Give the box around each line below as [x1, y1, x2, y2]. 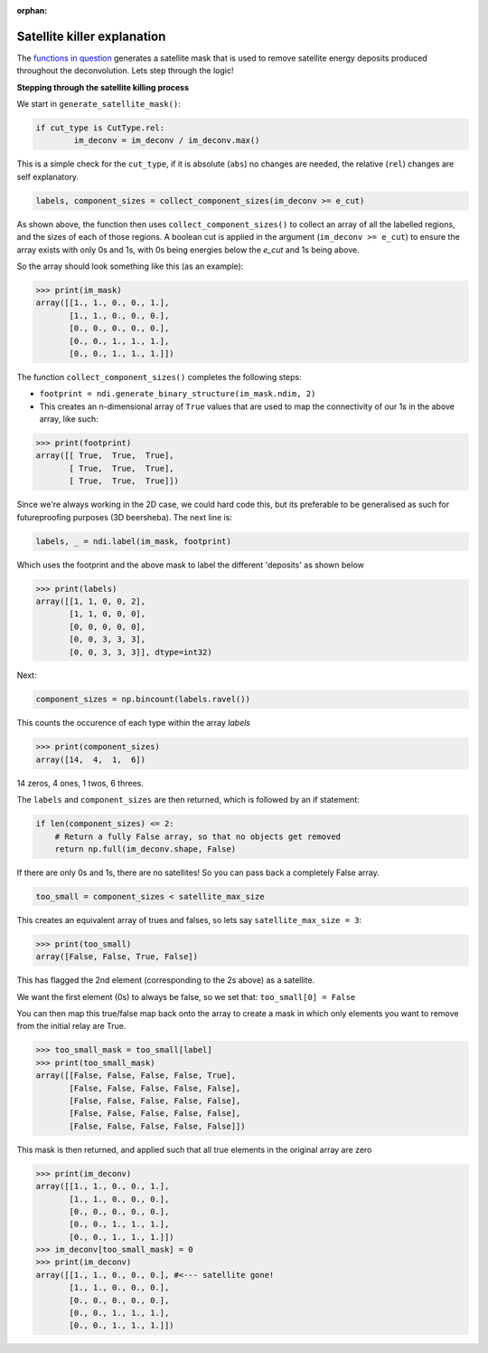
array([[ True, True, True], [35, 451, 175, 461]
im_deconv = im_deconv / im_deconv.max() [73, 136, 260, 146]
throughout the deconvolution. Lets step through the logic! [16, 65, 234, 76]
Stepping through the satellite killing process [16, 81, 190, 92]
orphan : [16, 5, 48, 15]
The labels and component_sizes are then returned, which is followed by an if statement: [16, 795, 361, 805]
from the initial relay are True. [16, 1021, 127, 1032]
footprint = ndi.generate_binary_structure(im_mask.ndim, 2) [39, 389, 316, 399]
